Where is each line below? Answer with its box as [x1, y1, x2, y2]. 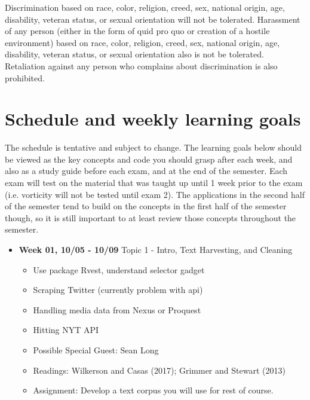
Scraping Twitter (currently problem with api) [33, 283, 203, 296]
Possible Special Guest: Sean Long [33, 344, 159, 356]
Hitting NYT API [33, 323, 99, 336]
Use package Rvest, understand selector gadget [33, 263, 205, 276]
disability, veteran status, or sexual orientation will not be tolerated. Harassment [5, 13, 300, 25]
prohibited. [5, 71, 45, 84]
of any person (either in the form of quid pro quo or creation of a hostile [5, 25, 270, 37]
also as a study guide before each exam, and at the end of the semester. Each [5, 164, 288, 177]
